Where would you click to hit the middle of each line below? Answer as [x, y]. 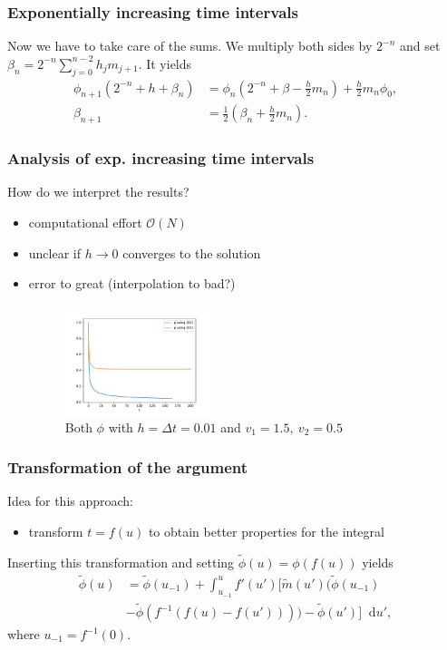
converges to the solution [192, 252]
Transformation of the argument [128, 467]
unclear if [55, 252]
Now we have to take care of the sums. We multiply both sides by [190, 46]
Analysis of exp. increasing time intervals [161, 158]
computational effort [85, 223]
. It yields [165, 63]
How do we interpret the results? [98, 192]
